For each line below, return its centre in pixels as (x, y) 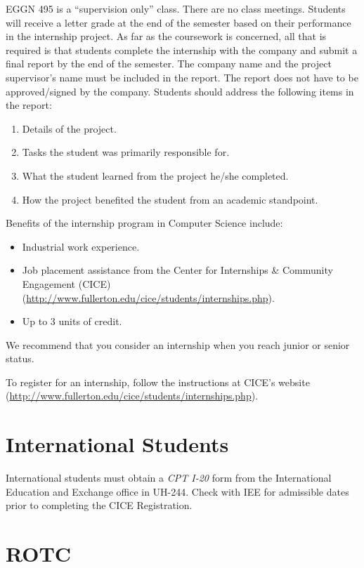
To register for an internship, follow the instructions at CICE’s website (158, 382)
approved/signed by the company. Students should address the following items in (180, 91)
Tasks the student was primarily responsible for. (126, 152)
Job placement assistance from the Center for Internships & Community (177, 270)
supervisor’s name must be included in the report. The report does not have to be (182, 77)
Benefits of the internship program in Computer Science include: (144, 223)
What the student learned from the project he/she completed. (155, 175)
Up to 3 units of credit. (72, 321)
